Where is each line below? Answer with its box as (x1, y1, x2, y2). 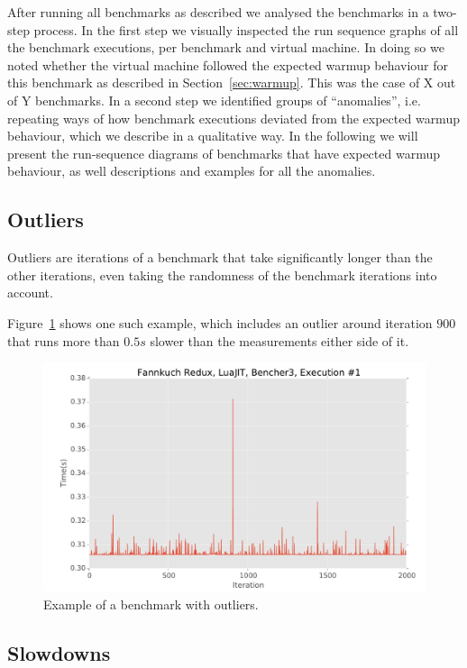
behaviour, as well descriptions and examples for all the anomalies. (7, 161, 376, 180)
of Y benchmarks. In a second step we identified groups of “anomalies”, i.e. (7, 90, 421, 109)
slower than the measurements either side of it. (150, 331, 409, 350)
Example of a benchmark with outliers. (43, 594, 259, 613)
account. (7, 283, 53, 302)
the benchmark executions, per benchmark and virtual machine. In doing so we (7, 38, 444, 57)
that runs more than (7, 331, 120, 350)
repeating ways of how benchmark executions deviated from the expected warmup (7, 108, 460, 127)
